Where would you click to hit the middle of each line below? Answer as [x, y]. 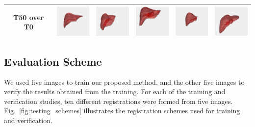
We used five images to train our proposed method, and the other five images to [124, 82]
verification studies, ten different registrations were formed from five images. [118, 101]
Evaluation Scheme [53, 61]
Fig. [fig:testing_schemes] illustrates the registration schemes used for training [122, 111]
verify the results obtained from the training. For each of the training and [115, 91]
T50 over [29, 17]
